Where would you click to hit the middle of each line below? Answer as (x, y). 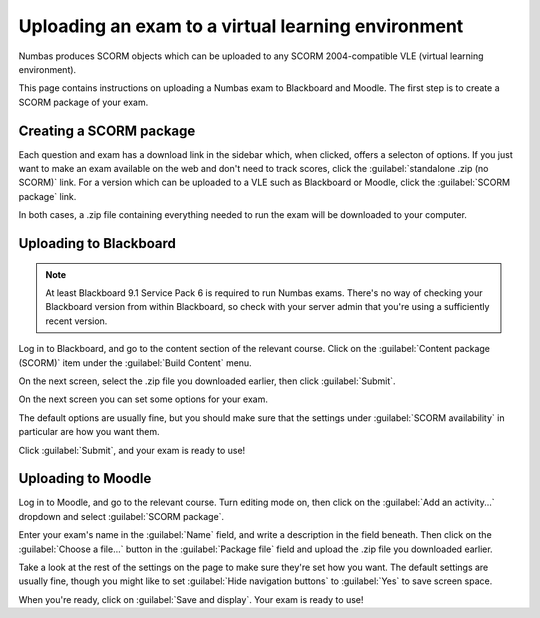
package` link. (47, 196)
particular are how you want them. (89, 432)
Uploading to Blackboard (97, 243)
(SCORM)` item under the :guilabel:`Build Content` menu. (135, 362)
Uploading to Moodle (85, 478)
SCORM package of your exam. (83, 102)
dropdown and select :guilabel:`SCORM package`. (121, 516)
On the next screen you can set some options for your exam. (143, 399)
